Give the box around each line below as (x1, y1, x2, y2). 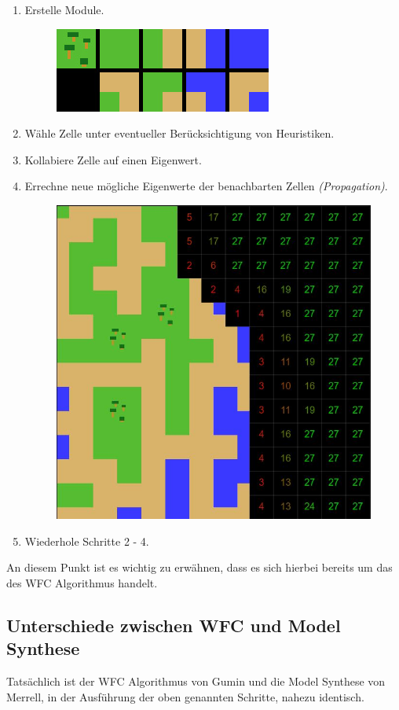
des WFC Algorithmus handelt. (6, 574, 158, 590)
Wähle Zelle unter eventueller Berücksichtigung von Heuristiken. (24, 125, 335, 142)
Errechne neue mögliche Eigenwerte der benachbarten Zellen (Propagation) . (24, 178, 388, 194)
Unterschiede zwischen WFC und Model (6, 613, 341, 637)
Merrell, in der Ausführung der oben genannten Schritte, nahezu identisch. (6, 688, 364, 704)
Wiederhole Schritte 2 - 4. (24, 532, 149, 549)
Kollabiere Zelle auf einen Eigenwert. (24, 151, 202, 167)
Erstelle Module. (24, 2, 104, 17)
